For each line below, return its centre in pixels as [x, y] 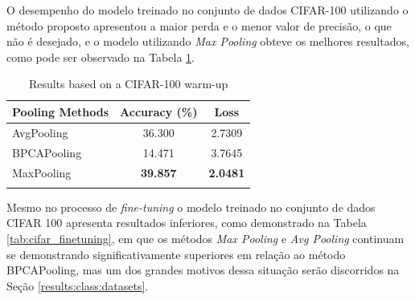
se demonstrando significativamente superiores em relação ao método [176, 254]
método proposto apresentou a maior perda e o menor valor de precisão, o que [199, 25]
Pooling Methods [61, 111]
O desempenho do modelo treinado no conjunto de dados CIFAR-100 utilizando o [207, 10]
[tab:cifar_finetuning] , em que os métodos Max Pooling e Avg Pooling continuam [205, 239]
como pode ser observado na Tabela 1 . [101, 57]
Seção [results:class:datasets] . [78, 285]
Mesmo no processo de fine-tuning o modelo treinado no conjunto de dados [191, 207]
